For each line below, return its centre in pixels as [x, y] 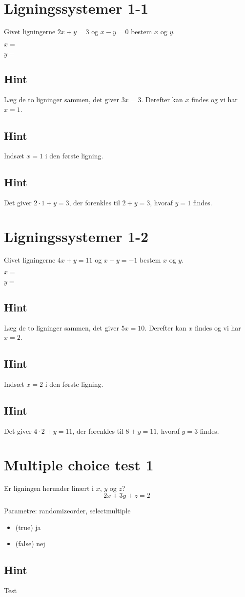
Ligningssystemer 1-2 [76, 236]
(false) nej [30, 543]
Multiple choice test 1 [79, 464]
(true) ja [28, 527]
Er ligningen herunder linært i [49, 488]
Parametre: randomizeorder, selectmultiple [67, 511]
